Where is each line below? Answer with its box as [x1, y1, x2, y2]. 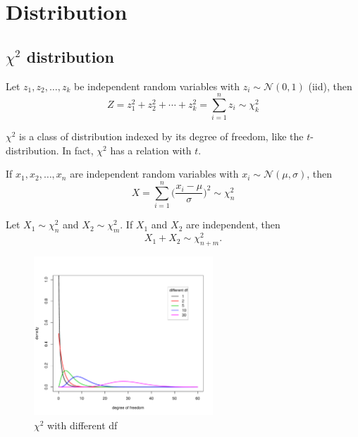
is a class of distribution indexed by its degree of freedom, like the [19, 129, 304, 144]
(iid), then [308, 78, 352, 93]
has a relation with [110, 142, 192, 157]
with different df [47, 417, 118, 432]
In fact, [62, 142, 94, 157]
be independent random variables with [73, 78, 240, 93]
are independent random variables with [70, 166, 239, 181]
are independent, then [185, 217, 280, 232]
